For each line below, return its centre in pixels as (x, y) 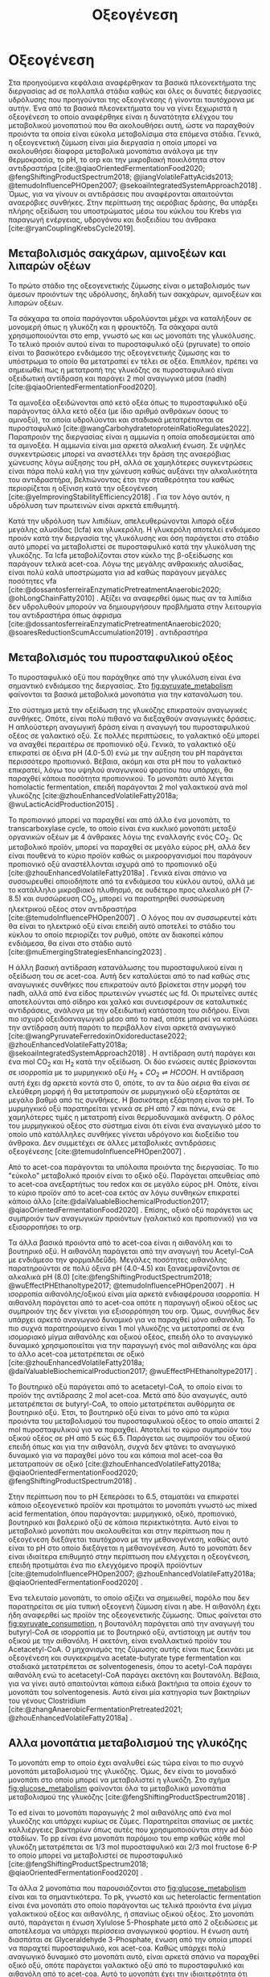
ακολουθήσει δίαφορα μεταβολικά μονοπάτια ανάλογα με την (113, 151)
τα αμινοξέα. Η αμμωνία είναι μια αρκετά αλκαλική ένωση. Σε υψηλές (127, 445)
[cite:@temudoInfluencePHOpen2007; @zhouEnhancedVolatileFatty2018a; (132, 1573)
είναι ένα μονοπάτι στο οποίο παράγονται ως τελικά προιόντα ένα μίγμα (130, 1905)
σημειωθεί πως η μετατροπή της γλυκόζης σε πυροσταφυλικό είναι (121, 369)
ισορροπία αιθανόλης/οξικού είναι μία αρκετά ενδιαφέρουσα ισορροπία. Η (134, 1294)
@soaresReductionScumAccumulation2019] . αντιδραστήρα (108, 632)
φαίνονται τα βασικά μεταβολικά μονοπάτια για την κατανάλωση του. (126, 694)
